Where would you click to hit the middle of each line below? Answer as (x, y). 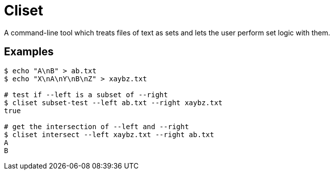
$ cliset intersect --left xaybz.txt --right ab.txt (109, 134)
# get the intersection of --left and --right (96, 126)
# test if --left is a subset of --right (86, 94)
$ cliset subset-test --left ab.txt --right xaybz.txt (113, 102)
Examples (29, 52)
